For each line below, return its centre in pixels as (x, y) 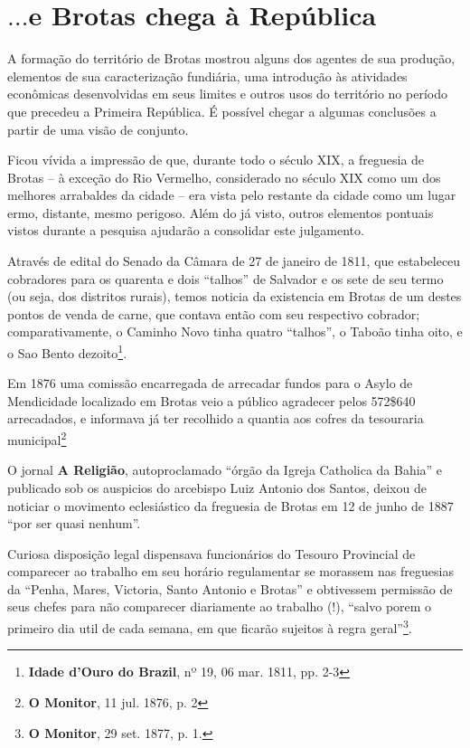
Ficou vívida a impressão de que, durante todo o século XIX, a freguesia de (216, 160)
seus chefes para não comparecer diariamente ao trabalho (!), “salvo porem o (220, 606)
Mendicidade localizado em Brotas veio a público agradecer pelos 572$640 (211, 400)
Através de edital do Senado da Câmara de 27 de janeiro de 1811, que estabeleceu (234, 261)
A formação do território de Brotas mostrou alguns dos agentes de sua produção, (231, 58)
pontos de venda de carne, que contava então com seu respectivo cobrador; (214, 313)
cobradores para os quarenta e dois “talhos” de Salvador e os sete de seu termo (226, 278)
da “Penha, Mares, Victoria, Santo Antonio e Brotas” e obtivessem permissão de (230, 588)
